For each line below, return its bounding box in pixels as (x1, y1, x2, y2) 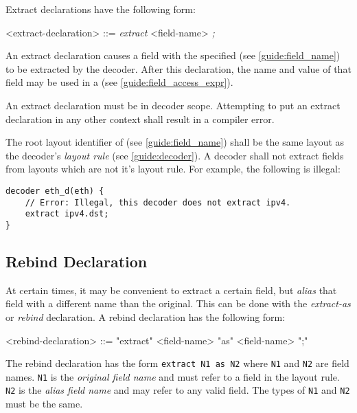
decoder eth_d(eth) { (5, 186, 104, 196)
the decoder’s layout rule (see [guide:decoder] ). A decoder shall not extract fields (5, 148, 344, 162)
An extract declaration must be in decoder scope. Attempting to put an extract (5, 98, 341, 112)
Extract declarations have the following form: (5, 2, 196, 16)
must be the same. (5, 397, 83, 411)
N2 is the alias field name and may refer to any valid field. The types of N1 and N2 (5, 383, 350, 397)
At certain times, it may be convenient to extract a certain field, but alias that (5, 282, 337, 297)
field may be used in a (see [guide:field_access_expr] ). (5, 75, 233, 89)
